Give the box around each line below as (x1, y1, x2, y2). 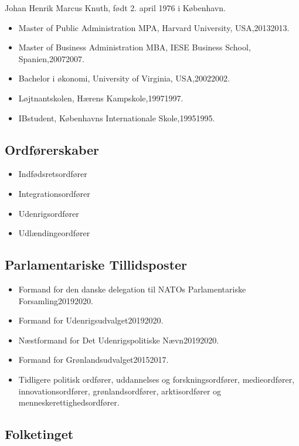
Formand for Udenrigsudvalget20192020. (18, 314, 164, 326)
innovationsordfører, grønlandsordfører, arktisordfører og (18, 384, 222, 397)
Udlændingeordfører (18, 227, 90, 239)
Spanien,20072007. (18, 52, 84, 64)
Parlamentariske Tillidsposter (5, 256, 188, 274)
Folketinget (5, 425, 74, 443)
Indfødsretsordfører (18, 168, 87, 180)
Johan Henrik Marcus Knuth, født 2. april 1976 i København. (5, 2, 226, 13)
